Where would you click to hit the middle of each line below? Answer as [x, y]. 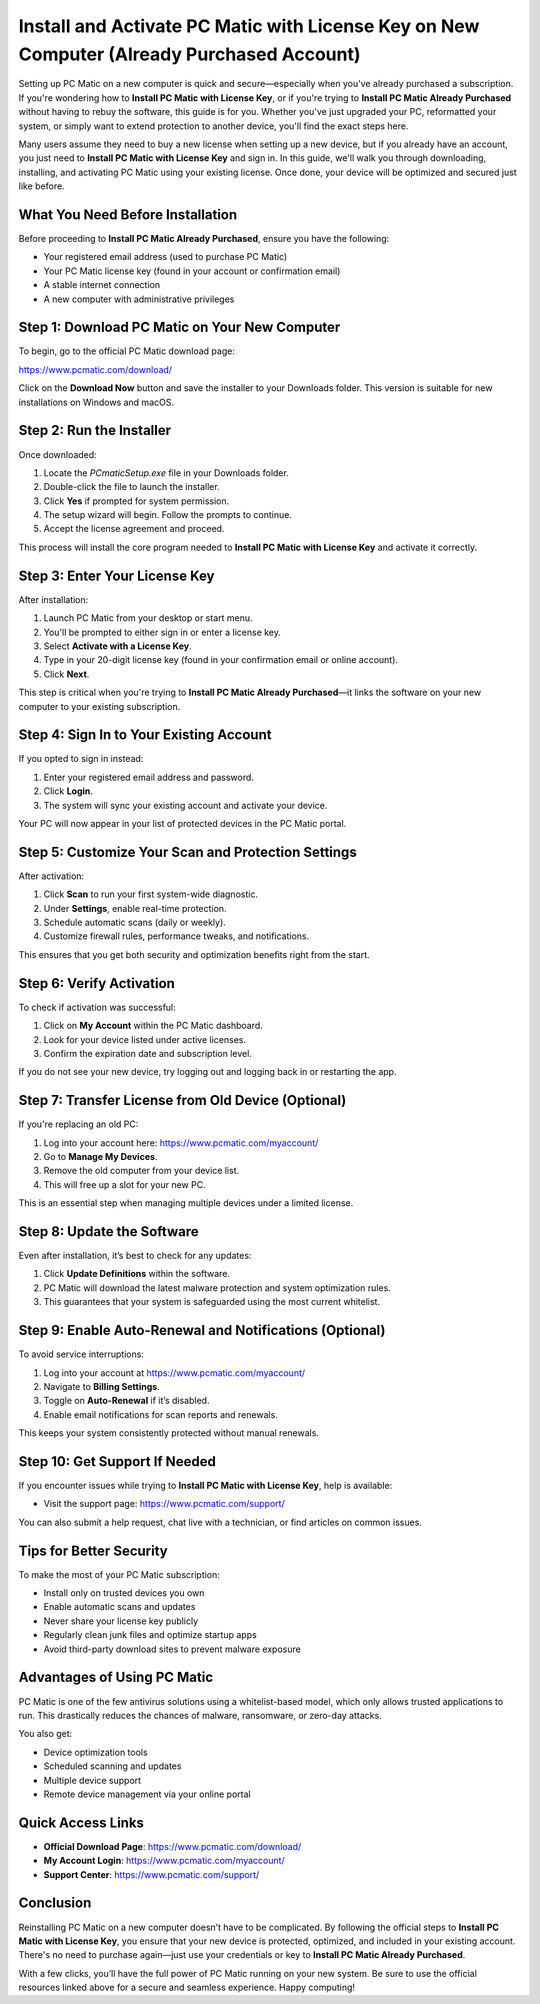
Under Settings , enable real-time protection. [135, 908]
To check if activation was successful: [97, 1007]
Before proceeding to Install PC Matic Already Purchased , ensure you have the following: [204, 238]
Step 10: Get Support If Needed [117, 1461]
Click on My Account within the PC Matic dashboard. [153, 1026]
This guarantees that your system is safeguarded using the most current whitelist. [211, 1302]
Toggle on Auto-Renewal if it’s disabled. [126, 1401]
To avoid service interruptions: [81, 1354]
